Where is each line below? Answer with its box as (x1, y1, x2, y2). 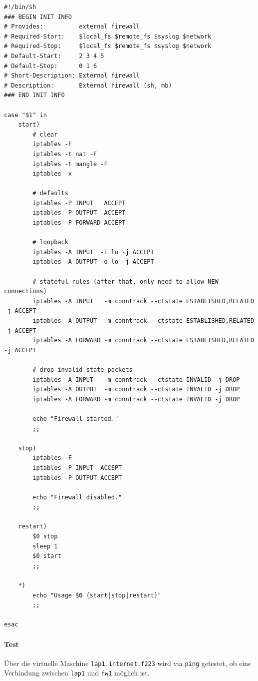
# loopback (32, 239, 68, 246)
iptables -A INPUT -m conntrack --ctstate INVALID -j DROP (32, 376, 240, 383)
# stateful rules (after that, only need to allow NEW (32, 278, 219, 285)
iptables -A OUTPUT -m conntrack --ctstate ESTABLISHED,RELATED (32, 317, 255, 324)
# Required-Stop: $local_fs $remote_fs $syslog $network (4, 43, 212, 50)
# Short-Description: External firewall (4, 72, 140, 80)
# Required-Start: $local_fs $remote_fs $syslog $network (4, 33, 212, 40)
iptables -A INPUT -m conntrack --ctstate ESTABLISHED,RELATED (32, 297, 255, 305)
